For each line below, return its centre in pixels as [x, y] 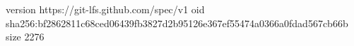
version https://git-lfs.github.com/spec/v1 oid [105, 9]
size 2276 [25, 37]
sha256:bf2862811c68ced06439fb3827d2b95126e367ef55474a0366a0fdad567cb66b [177, 23]
